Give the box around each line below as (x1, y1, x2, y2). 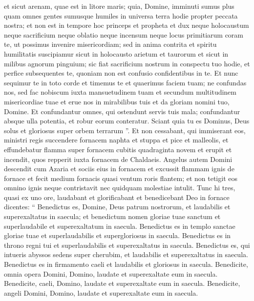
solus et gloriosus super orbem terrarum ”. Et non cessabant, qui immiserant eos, (4, 125, 246, 135)
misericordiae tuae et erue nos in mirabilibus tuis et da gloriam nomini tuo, (4, 96, 230, 106)
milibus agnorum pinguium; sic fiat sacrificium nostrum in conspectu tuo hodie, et (4, 58, 250, 68)
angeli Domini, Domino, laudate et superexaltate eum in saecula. (4, 287, 198, 298)
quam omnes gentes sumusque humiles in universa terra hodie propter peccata (4, 10, 238, 20)
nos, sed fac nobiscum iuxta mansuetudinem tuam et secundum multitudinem (4, 87, 236, 97)
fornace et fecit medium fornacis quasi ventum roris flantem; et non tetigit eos (4, 173, 237, 183)
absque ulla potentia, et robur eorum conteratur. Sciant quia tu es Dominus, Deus (4, 116, 250, 126)
